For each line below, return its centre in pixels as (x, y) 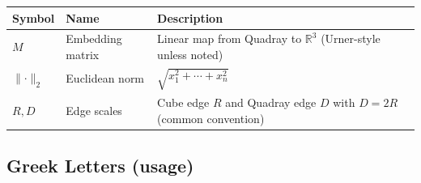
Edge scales (94, 110)
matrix (83, 54)
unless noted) (190, 54)
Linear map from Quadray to (230, 38)
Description (190, 17)
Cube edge (183, 102)
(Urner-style (351, 38)
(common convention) (211, 118)
